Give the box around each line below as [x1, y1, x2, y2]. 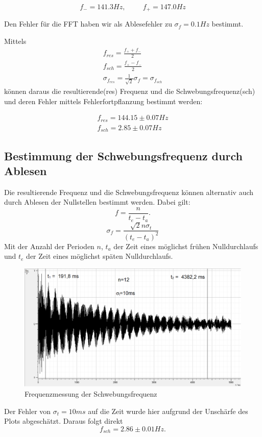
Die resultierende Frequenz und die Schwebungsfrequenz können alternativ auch [4, 186, 254, 197]
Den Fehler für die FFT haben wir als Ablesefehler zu [4, 18, 172, 29]
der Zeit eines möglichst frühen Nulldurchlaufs [113, 240, 258, 251]
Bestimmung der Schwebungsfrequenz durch [4, 148, 243, 163]
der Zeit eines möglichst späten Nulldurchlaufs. [26, 251, 173, 261]
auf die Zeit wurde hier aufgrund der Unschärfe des [88, 405, 248, 416]
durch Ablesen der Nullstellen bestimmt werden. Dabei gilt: [4, 197, 190, 207]
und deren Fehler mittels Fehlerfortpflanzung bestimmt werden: [4, 95, 203, 106]
